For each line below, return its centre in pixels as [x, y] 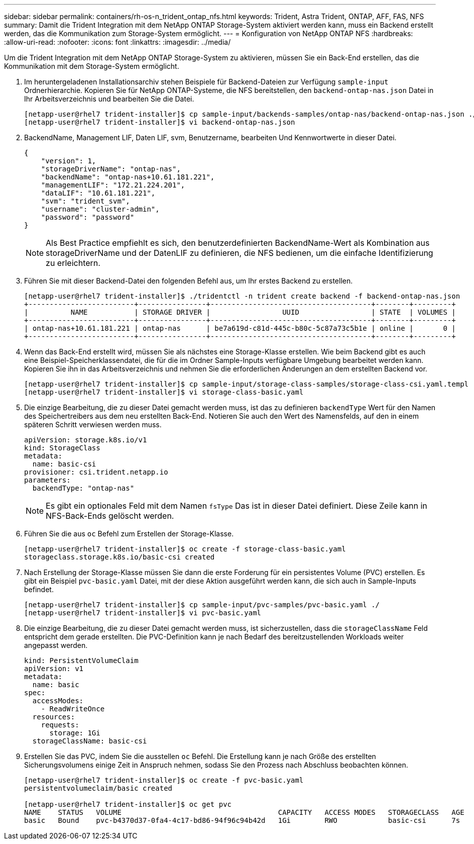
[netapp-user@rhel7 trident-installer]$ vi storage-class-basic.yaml [164, 392]
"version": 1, [69, 161]
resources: [54, 717]
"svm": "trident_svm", [85, 201]
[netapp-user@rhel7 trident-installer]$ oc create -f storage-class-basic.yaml [185, 549]
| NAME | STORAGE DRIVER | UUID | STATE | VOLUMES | [240, 312]
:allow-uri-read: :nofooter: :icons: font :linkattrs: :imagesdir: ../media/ [117, 42]
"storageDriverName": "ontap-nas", [111, 169]
